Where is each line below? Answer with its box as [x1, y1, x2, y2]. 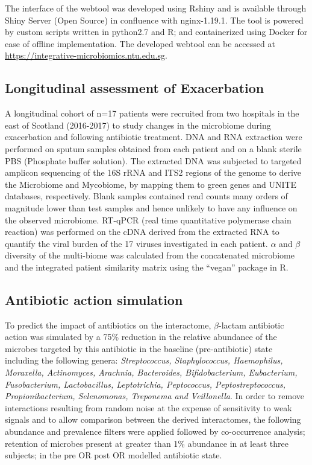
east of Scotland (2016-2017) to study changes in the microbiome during [5, 118, 271, 131]
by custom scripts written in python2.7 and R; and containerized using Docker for [5, 25, 308, 38]
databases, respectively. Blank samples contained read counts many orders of [5, 190, 288, 202]
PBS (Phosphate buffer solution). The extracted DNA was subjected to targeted [5, 154, 302, 167]
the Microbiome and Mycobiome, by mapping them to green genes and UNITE [5, 178, 297, 190]
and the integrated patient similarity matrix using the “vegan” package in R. [5, 260, 289, 273]
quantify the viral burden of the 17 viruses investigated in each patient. [5, 237, 268, 249]
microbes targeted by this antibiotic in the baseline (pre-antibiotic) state [5, 342, 273, 354]
